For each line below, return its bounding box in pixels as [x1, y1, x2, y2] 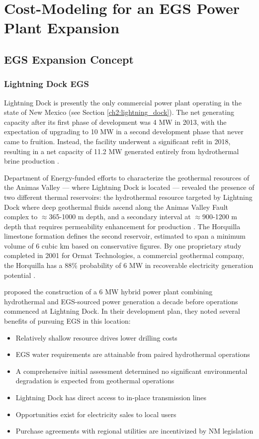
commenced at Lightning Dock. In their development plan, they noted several [4, 306, 240, 316]
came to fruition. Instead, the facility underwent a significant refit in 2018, [4, 136, 231, 146]
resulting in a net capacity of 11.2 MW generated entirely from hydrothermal [4, 146, 239, 156]
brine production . [4, 156, 59, 166]
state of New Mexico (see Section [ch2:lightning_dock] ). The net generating [4, 107, 234, 117]
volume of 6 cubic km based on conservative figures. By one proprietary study [4, 240, 242, 251]
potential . [4, 269, 36, 280]
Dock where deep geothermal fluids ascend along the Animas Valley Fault [4, 201, 229, 212]
